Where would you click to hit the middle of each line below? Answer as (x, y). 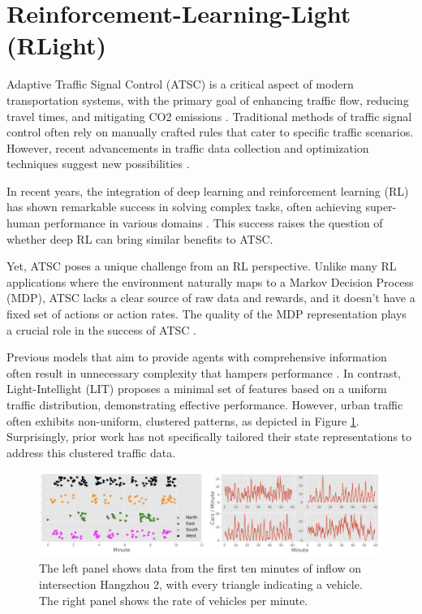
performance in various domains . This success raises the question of (213, 223)
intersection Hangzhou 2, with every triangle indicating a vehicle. (201, 584)
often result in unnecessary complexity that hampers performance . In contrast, (204, 372)
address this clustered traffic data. (91, 452)
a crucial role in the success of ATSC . (102, 329)
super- (381, 207)
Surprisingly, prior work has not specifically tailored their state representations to (209, 437)
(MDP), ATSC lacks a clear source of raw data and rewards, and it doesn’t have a (211, 298)
